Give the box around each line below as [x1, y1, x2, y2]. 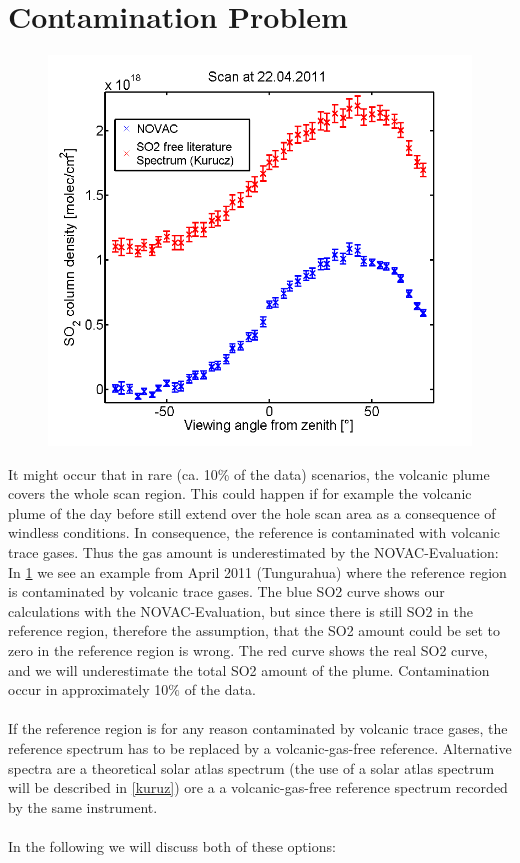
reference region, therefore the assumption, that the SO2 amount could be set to [8, 620, 500, 641]
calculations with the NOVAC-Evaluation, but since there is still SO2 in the [8, 600, 473, 621]
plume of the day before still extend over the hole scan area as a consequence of [8, 502, 496, 523]
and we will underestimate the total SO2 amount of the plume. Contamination [8, 659, 490, 680]
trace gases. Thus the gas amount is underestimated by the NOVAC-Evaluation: [8, 542, 499, 562]
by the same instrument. [8, 796, 158, 817]
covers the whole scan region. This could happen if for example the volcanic [8, 483, 472, 504]
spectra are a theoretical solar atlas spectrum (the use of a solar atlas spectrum [8, 757, 495, 778]
